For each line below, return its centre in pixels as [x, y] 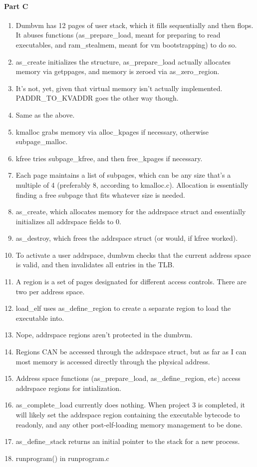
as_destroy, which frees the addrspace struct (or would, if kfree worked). [127, 238]
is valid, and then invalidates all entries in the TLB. [95, 265]
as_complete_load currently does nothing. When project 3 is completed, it [130, 405]
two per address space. [50, 291]
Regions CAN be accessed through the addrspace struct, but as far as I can [131, 352]
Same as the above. [45, 114]
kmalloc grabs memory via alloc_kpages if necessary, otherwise [112, 131]
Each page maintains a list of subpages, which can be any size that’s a [123, 175]
